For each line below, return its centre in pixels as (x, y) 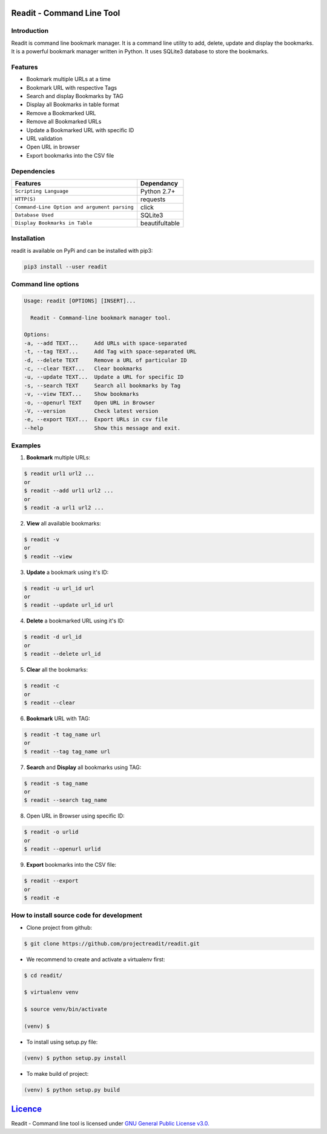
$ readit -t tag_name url (62, 734)
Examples (26, 445)
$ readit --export (51, 881)
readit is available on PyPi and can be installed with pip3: (82, 250)
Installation (28, 238)
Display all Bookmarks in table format (73, 105)
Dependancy (159, 183)
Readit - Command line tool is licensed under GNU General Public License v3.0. (110, 1124)
